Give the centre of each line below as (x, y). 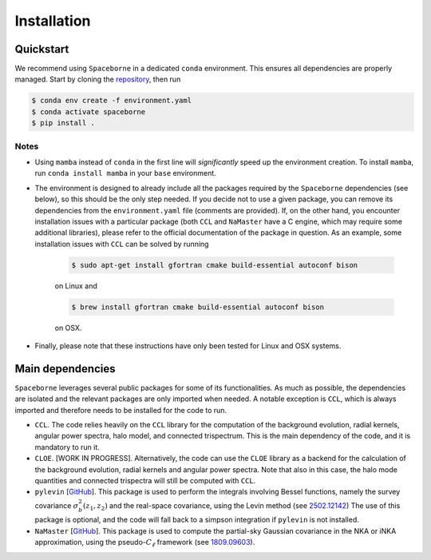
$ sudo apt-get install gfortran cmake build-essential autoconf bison (215, 265)
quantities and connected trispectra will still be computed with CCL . (145, 481)
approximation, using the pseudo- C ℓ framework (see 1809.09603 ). (145, 543)
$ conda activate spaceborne (89, 111)
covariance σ (57, 505)
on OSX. (68, 328)
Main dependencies (65, 369)
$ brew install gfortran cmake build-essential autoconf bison (198, 307)
